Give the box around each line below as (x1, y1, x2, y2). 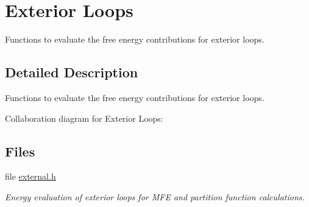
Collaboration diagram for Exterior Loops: (5, 111, 163, 124)
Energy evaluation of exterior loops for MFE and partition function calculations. (5, 190, 305, 203)
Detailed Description (5, 63, 138, 82)
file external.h (5, 170, 56, 183)
